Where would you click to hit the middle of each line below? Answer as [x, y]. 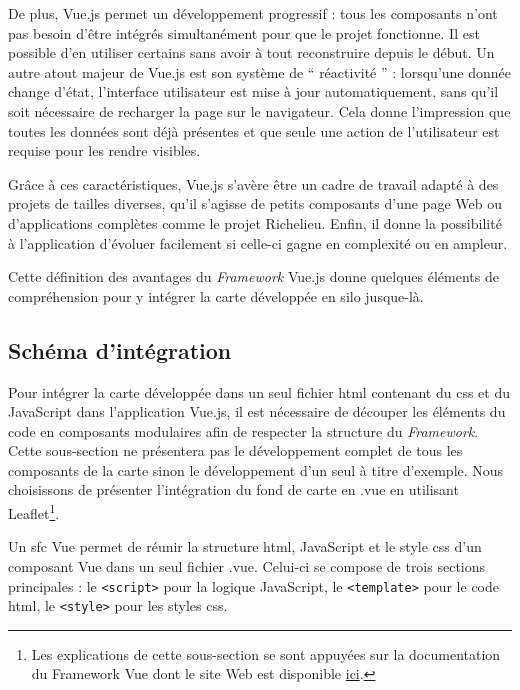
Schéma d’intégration [120, 349]
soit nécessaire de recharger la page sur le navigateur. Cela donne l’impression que [259, 110]
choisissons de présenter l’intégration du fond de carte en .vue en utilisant [233, 489]
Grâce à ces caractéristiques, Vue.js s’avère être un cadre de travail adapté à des [253, 183]
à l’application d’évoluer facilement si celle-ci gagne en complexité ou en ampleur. [258, 242]
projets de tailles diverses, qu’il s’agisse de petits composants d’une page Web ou [255, 203]
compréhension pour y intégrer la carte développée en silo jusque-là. [216, 295]
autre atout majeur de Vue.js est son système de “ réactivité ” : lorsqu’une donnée [260, 71]
